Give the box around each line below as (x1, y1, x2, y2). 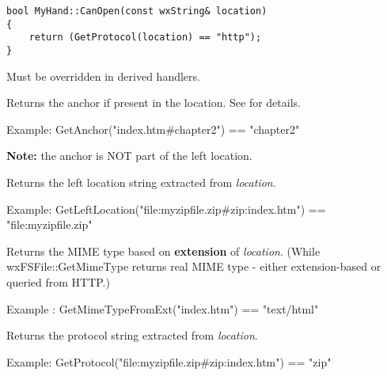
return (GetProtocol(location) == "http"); (28, 32, 262, 44)
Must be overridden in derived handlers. (6, 67, 200, 84)
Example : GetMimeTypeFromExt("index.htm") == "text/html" (6, 300, 319, 317)
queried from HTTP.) (6, 273, 110, 290)
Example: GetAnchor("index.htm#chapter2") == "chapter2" (6, 120, 300, 137)
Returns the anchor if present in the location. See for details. (6, 94, 301, 111)
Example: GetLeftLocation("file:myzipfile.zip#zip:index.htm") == (6, 200, 326, 217)
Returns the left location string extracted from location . (6, 174, 276, 190)
